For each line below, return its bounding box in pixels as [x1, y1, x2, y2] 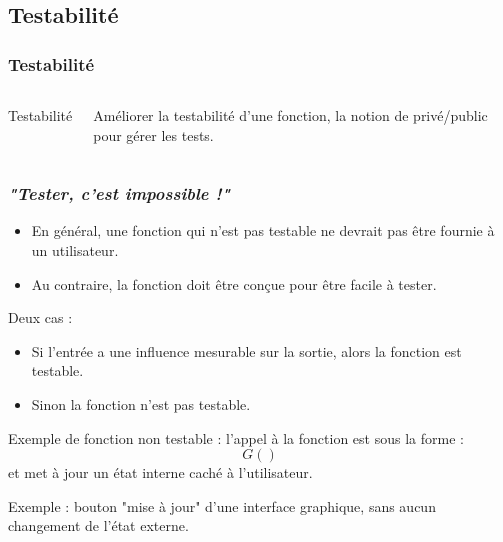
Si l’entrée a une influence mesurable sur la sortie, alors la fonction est [31, 340, 462, 361]
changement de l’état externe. [8, 515, 189, 536]
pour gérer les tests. [93, 124, 214, 145]
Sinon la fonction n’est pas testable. [31, 393, 251, 414]
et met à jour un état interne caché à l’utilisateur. [8, 462, 313, 483]
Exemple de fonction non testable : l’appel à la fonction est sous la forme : [8, 427, 464, 448]
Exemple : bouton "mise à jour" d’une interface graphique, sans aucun [8, 495, 436, 516]
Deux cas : [8, 307, 73, 328]
